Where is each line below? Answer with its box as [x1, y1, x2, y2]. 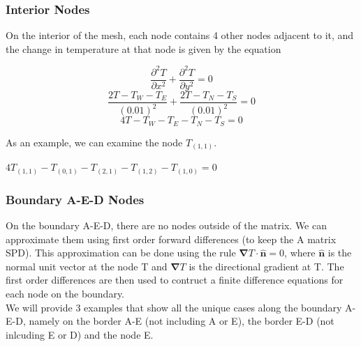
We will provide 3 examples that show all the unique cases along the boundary [6, 300, 342, 314]
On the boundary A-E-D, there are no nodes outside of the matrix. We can [6, 218, 327, 233]
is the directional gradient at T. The [189, 259, 344, 273]
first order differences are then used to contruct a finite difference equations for [6, 272, 344, 287]
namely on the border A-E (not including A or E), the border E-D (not [29, 314, 334, 328]
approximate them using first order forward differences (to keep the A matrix [6, 231, 337, 246]
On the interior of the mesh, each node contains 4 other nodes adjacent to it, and [6, 28, 354, 43]
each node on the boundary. [6, 286, 125, 301]
